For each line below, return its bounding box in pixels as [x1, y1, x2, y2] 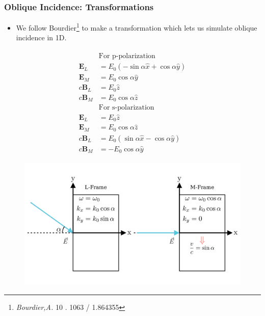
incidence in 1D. [16, 32, 67, 43]
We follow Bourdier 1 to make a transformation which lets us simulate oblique [16, 21, 257, 33]
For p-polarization [98, 52, 155, 60]
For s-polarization [98, 104, 154, 112]
